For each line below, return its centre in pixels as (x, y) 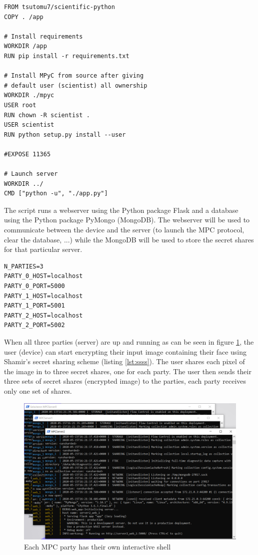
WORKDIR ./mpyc (29, 95)
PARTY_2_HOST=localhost (43, 315)
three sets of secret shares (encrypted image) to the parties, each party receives (125, 381)
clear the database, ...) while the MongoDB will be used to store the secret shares (129, 239)
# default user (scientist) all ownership (76, 85)
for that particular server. (43, 249)
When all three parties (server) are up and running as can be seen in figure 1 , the (129, 342)
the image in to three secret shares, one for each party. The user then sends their (128, 371)
